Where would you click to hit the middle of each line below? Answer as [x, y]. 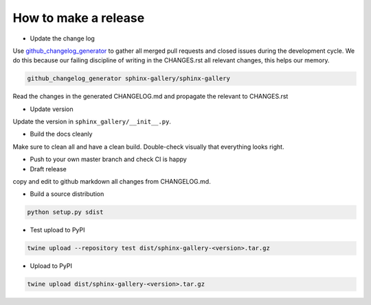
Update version [52, 109]
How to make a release [79, 18]
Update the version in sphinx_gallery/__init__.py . [92, 122]
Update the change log [63, 38]
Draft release [48, 169]
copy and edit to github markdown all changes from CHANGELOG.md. [112, 182]
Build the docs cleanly [61, 134]
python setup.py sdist [65, 212]
